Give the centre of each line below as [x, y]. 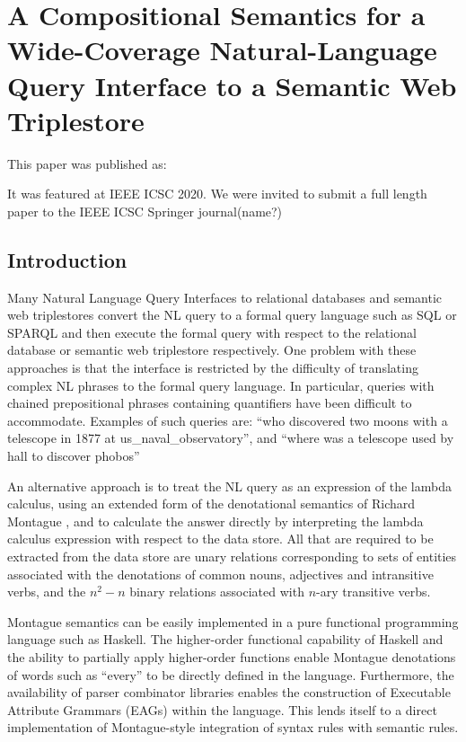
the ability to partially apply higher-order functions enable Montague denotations [232, 656]
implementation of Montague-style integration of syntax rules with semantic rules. [233, 727]
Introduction [67, 259]
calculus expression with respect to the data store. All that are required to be [220, 539]
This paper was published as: [87, 163]
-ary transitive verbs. [374, 592]
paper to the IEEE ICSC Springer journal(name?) [145, 211]
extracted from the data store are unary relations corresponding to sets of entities [232, 556]
